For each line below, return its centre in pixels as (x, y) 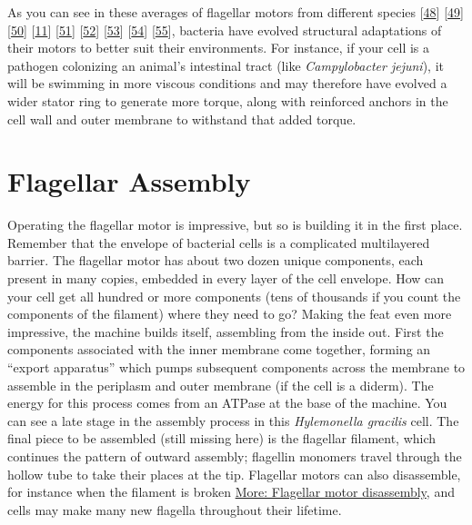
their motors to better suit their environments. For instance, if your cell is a (219, 48)
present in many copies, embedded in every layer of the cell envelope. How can (226, 278)
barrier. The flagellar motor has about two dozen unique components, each (216, 260)
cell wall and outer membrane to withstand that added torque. (182, 119)
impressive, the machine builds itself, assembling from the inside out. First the (226, 331)
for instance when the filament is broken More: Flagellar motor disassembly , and (231, 492)
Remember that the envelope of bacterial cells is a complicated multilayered (219, 242)
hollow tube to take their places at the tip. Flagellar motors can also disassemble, (234, 474)
